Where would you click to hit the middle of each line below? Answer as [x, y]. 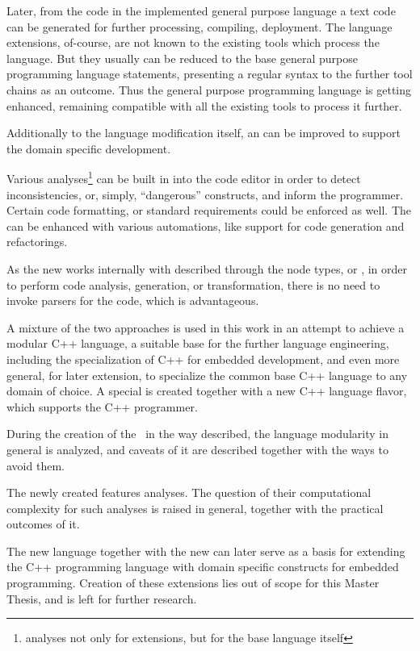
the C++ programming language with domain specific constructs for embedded [203, 567]
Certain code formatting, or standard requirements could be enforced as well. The [209, 210]
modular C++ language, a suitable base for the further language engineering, [198, 343]
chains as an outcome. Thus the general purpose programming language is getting [209, 89]
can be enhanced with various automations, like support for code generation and [206, 225]
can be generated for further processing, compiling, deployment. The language [199, 26]
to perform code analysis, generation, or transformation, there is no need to [193, 284]
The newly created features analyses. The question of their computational [189, 492]
